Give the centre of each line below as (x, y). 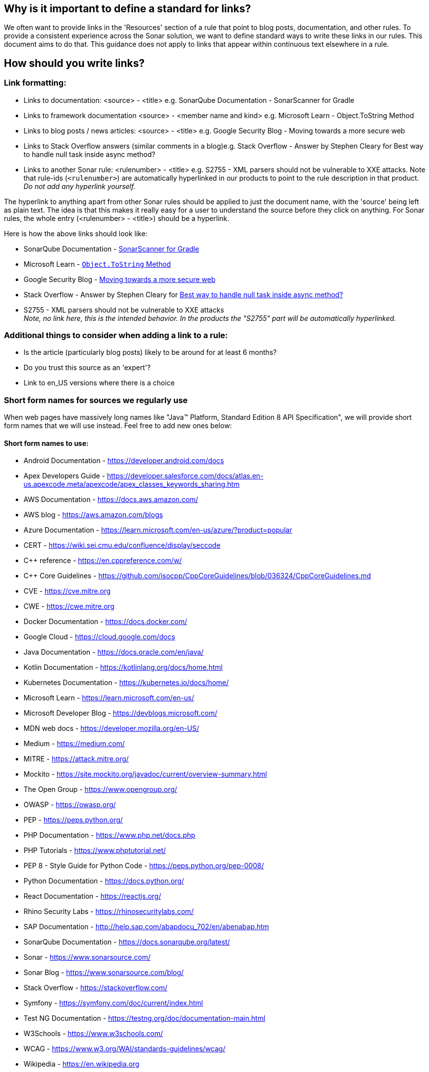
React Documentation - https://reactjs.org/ (92, 896)
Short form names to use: (46, 443)
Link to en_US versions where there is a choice (99, 383)
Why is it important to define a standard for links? (128, 9)
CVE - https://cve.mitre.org (67, 591)
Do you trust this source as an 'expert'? (87, 368)
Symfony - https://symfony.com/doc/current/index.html (113, 1003)
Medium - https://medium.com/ (74, 744)
